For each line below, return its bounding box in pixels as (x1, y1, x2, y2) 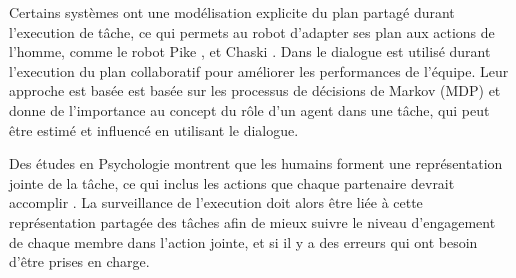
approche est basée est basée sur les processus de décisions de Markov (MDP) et (9, 80, 501, 101)
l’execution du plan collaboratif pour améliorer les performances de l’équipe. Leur (9, 60, 509, 81)
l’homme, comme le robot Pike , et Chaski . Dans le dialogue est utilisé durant (9, 41, 491, 62)
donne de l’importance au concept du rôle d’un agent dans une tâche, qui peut (9, 99, 490, 120)
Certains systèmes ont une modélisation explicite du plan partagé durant (9, 2, 455, 22)
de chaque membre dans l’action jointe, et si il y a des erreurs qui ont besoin (9, 231, 478, 252)
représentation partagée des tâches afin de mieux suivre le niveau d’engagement (9, 211, 496, 232)
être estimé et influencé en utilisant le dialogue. (9, 119, 299, 140)
